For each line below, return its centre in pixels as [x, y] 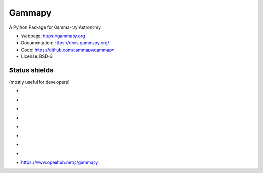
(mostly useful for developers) [39, 82]
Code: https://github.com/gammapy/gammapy [68, 50]
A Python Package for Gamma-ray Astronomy [55, 27]
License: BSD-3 [37, 56]
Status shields [31, 70]
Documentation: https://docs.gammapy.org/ [65, 43]
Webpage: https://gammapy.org [53, 36]
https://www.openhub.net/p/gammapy [60, 162]
